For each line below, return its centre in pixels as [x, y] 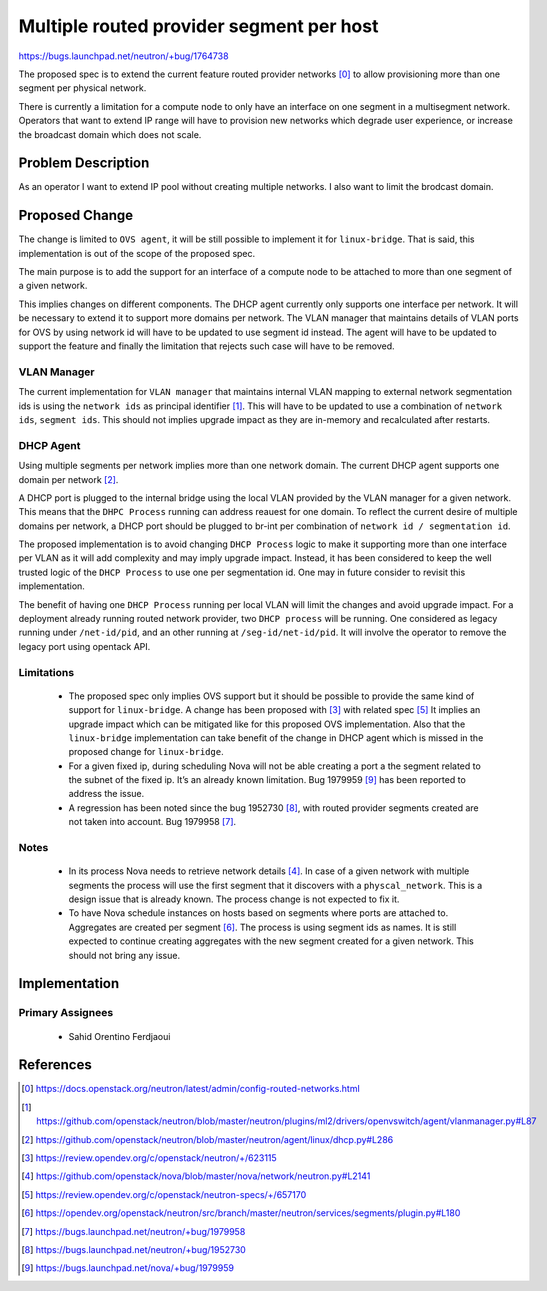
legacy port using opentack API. [84, 646]
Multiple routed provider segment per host [198, 26]
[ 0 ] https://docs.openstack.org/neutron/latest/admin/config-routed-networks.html [190, 1089]
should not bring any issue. [124, 955]
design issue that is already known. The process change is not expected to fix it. [234, 899]
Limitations [46, 672]
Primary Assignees [66, 1013]
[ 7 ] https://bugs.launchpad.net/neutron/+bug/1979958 [133, 1231]
